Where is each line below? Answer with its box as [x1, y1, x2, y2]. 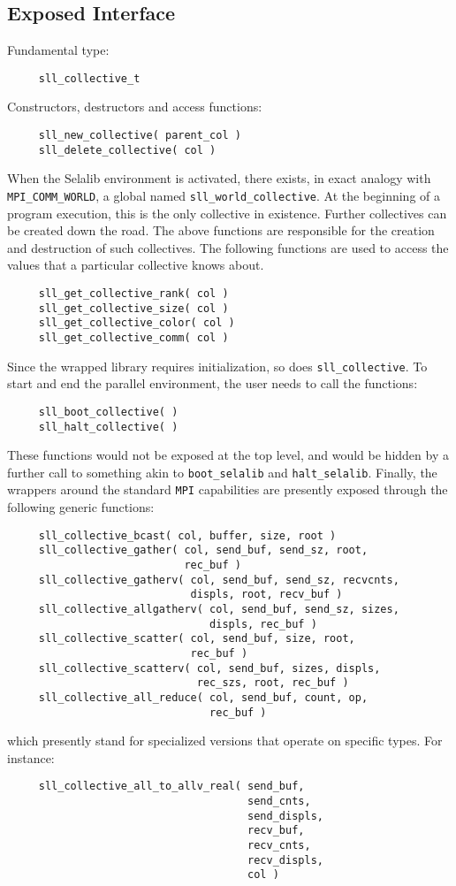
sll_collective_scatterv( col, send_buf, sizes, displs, [38, 661, 381, 675]
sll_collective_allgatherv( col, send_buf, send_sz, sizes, [38, 602, 399, 615]
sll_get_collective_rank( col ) [38, 286, 229, 300]
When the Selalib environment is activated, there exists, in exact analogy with [7, 169, 431, 187]
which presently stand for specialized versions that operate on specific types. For [7, 731, 443, 750]
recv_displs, [247, 853, 323, 867]
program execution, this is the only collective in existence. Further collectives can [7, 203, 447, 222]
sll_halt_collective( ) [38, 420, 179, 433]
